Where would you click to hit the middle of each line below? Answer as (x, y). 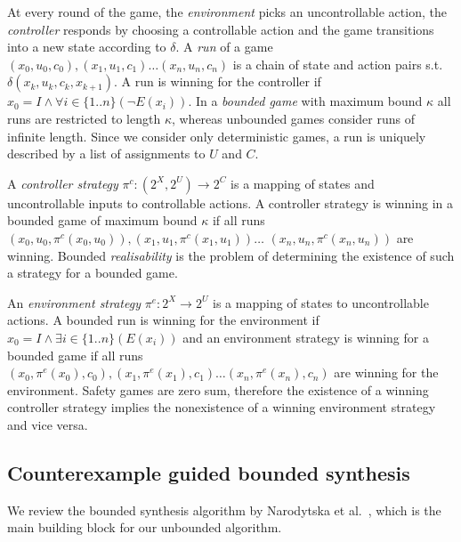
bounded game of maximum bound (102, 220)
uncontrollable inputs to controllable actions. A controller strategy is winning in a (230, 202)
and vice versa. (48, 424)
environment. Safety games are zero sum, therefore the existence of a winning (218, 389)
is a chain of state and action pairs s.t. (338, 64)
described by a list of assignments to (106, 154)
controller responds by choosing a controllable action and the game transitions (221, 29)
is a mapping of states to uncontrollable (321, 302)
